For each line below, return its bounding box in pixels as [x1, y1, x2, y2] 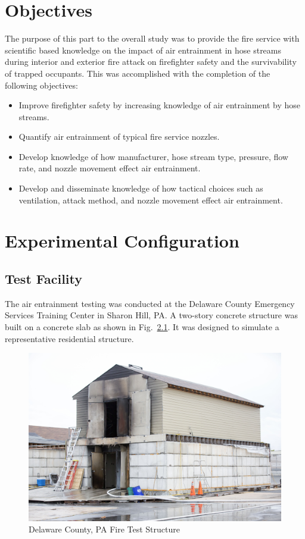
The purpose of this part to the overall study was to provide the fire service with [5, 32, 300, 45]
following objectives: [5, 79, 78, 91]
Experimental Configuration [5, 228, 239, 253]
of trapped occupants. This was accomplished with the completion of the [5, 67, 270, 79]
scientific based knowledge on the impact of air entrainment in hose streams [5, 43, 282, 56]
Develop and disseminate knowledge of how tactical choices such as [18, 182, 263, 195]
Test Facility [5, 269, 83, 288]
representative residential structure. [5, 332, 134, 344]
